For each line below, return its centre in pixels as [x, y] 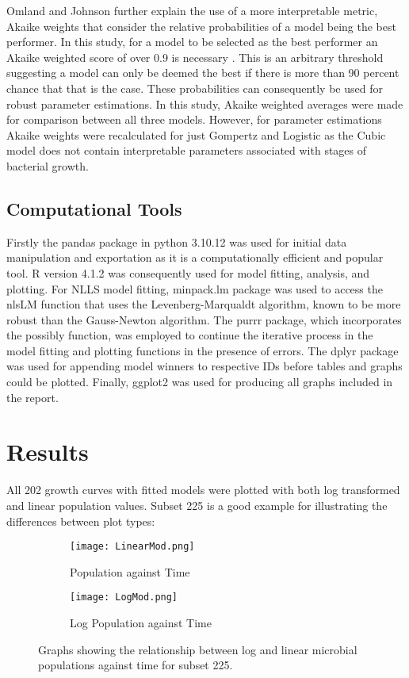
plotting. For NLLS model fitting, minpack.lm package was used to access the [195, 288]
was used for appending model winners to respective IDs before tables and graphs [204, 366]
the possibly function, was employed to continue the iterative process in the [190, 335]
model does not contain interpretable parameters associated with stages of [187, 150]
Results [48, 452]
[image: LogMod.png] [124, 598]
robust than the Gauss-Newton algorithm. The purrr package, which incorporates [204, 319]
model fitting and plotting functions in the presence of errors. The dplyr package [203, 350]
